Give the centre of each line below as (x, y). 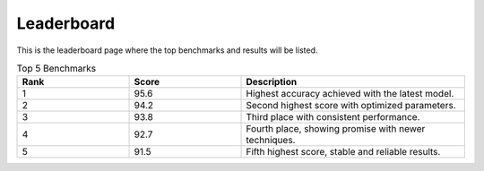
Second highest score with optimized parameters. (351, 106)
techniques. (271, 141)
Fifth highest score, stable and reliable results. (343, 152)
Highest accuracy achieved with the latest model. (350, 94)
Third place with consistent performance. (333, 117)
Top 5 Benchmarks (56, 69)
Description (272, 82)
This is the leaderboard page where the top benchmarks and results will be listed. (167, 50)
